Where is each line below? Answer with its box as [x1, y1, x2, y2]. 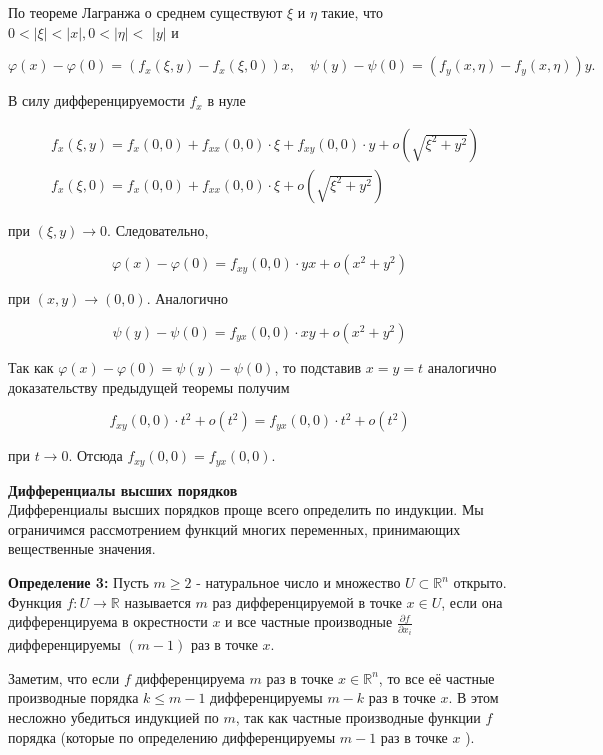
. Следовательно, [107, 219, 209, 240]
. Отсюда [68, 445, 123, 466]
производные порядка [8, 687, 139, 708]
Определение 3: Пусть [8, 572, 149, 593]
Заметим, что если [8, 667, 120, 688]
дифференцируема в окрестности [8, 611, 208, 632]
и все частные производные [225, 611, 393, 632]
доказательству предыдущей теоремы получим [8, 376, 290, 397]
